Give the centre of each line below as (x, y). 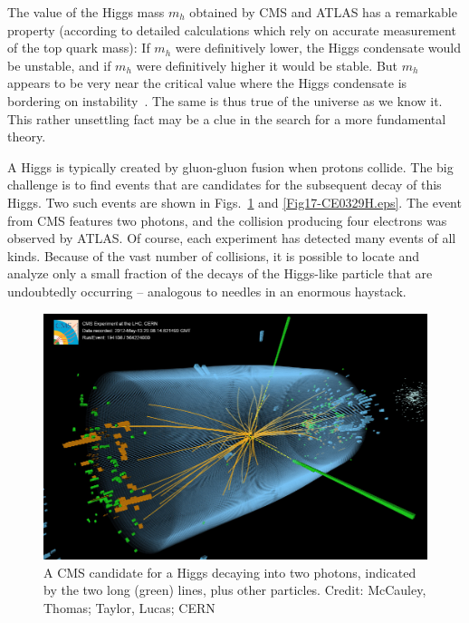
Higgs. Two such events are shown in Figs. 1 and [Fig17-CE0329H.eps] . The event (234, 202)
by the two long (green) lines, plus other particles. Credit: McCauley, (235, 590)
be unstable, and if (59, 65)
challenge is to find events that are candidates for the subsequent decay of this (225, 185)
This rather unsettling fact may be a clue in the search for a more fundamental (227, 118)
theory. (27, 136)
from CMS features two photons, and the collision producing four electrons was (227, 220)
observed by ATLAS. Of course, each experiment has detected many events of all (232, 238)
